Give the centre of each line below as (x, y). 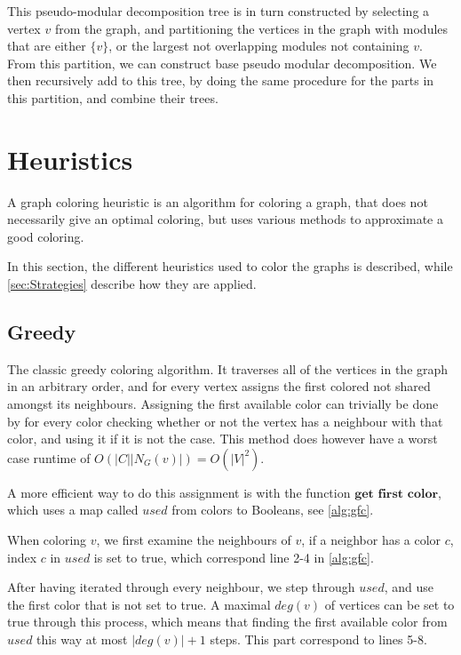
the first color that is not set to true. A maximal (139, 604)
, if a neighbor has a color (371, 540)
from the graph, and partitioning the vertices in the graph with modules (251, 28)
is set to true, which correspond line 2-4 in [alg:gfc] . (234, 557)
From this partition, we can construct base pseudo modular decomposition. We (222, 63)
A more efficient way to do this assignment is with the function (179, 492)
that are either (47, 46)
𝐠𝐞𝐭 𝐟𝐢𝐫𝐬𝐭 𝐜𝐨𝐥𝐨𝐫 (397, 494)
